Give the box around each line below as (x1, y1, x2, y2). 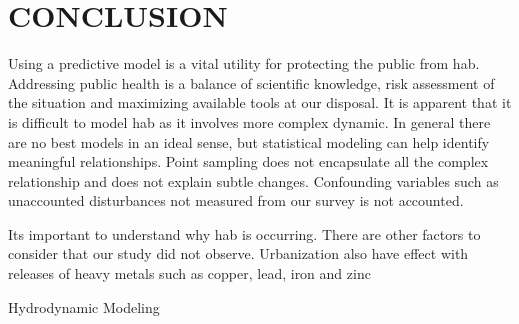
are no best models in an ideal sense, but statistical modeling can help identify (8, 131, 490, 152)
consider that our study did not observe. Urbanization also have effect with (8, 243, 469, 264)
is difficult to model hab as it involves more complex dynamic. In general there (8, 111, 491, 132)
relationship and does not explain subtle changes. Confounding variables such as (8, 170, 499, 191)
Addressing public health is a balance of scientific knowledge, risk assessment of (8, 72, 495, 93)
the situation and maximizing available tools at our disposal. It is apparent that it (8, 92, 512, 113)
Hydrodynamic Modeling (8, 296, 160, 317)
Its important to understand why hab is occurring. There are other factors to (8, 223, 481, 244)
